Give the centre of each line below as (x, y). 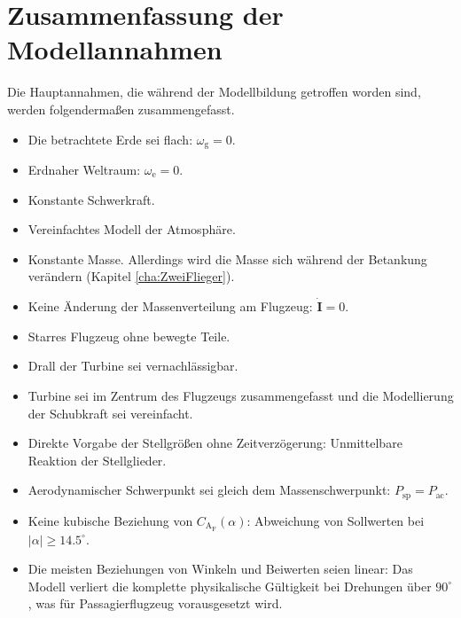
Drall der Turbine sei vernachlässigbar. (133, 366)
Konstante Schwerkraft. (91, 199)
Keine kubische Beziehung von (110, 520)
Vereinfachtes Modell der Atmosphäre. (132, 229)
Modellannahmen (115, 49)
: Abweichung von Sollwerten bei (336, 520)
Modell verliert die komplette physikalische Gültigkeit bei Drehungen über (230, 586)
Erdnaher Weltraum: (84, 169)
